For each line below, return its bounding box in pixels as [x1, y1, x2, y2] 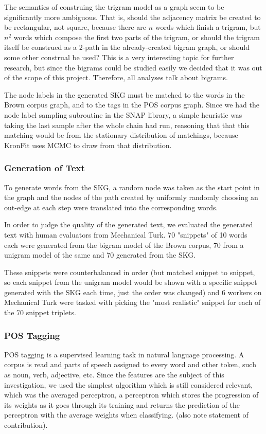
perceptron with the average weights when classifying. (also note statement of [4, 409, 249, 420]
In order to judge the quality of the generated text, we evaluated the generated [4, 219, 253, 230]
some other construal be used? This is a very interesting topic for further [4, 51, 234, 62]
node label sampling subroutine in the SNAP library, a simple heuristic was [4, 109, 242, 120]
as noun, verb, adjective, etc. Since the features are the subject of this [4, 369, 224, 380]
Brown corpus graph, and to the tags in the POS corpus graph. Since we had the [4, 99, 259, 110]
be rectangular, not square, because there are [4, 22, 147, 32]
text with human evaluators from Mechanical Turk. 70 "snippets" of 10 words [4, 229, 247, 240]
